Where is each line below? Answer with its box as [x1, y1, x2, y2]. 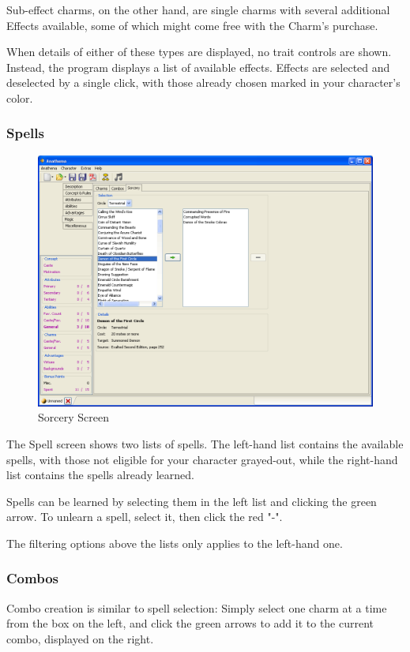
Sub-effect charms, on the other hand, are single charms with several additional [6, 2, 390, 17]
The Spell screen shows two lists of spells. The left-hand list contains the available [6, 435, 404, 452]
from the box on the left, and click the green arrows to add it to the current [6, 615, 374, 631]
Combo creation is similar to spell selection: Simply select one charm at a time [6, 599, 387, 616]
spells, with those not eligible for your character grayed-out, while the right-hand [6, 451, 398, 467]
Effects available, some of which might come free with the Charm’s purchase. [6, 17, 378, 33]
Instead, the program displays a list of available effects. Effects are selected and [6, 58, 390, 75]
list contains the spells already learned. [6, 467, 194, 483]
